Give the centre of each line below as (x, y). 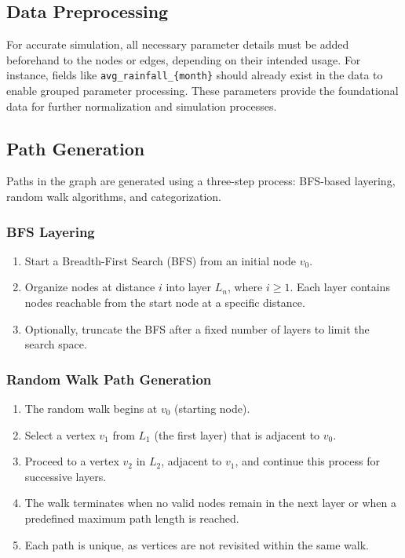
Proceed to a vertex (72, 461)
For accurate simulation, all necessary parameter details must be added (178, 44)
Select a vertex (60, 434)
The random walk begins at (91, 408)
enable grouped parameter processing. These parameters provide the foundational (202, 91)
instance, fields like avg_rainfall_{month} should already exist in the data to (195, 75)
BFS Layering (51, 231)
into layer (189, 287)
